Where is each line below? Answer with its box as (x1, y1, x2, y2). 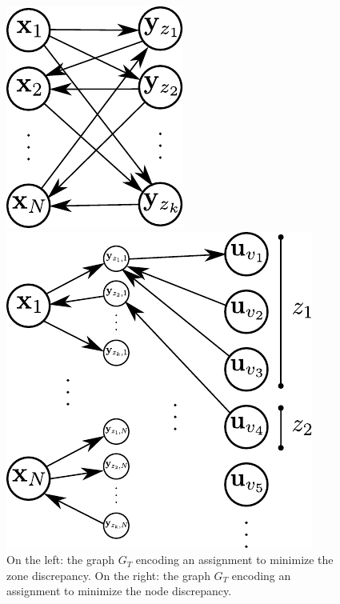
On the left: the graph (6, 551, 115, 568)
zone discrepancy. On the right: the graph (6, 566, 210, 583)
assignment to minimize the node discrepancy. (6, 582, 232, 599)
